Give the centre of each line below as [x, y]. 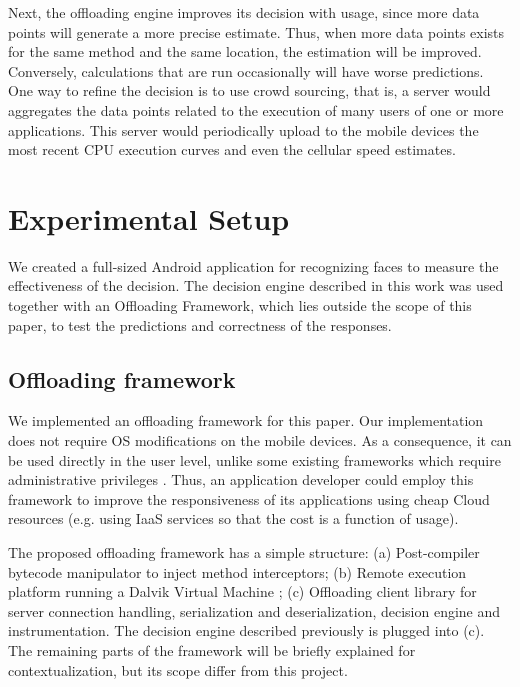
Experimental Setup [149, 217]
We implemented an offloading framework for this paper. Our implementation [246, 420]
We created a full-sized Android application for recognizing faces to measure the [253, 265]
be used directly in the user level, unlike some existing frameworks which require [254, 459]
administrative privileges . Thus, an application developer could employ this [241, 479]
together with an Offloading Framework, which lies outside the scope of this [240, 305]
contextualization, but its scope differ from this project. [178, 669]
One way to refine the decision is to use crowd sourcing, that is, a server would [249, 90]
